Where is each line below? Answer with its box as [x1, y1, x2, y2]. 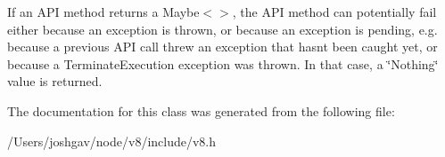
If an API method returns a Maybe [7, 3, 200, 20]
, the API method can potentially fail [232, 3, 437, 20]
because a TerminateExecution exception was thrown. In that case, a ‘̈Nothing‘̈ [7, 54, 439, 73]
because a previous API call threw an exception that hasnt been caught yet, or [7, 37, 438, 56]
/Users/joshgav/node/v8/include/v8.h [7, 131, 217, 150]
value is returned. [7, 72, 103, 90]
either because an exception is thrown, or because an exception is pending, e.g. [7, 20, 438, 38]
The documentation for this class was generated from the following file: [7, 101, 395, 120]
